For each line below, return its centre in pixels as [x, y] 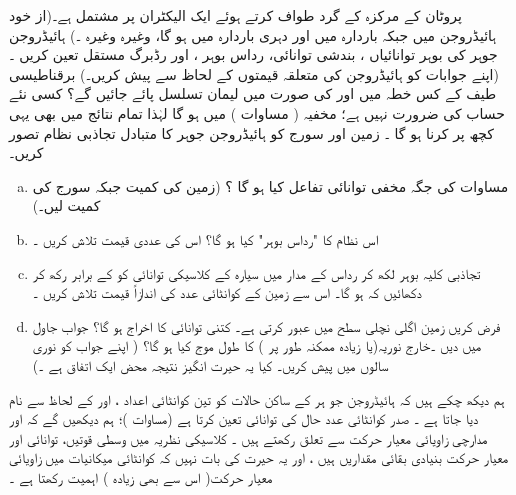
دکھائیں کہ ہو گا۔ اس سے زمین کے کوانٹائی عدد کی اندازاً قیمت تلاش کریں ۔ [227, 292]
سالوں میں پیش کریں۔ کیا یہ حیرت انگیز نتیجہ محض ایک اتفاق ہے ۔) [210, 364]
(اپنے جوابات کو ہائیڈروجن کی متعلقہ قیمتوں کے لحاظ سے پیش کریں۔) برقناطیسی [254, 73]
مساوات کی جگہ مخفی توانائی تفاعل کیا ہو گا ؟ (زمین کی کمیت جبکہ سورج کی [270, 185]
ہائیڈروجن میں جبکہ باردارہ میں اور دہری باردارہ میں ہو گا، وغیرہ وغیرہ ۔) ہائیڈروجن [253, 34]
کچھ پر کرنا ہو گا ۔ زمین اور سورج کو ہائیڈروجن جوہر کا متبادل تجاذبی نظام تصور [251, 132]
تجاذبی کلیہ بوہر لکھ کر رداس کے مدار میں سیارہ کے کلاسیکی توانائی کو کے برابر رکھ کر [256, 272]
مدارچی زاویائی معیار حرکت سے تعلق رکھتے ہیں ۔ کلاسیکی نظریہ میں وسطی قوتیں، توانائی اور [248, 437]
